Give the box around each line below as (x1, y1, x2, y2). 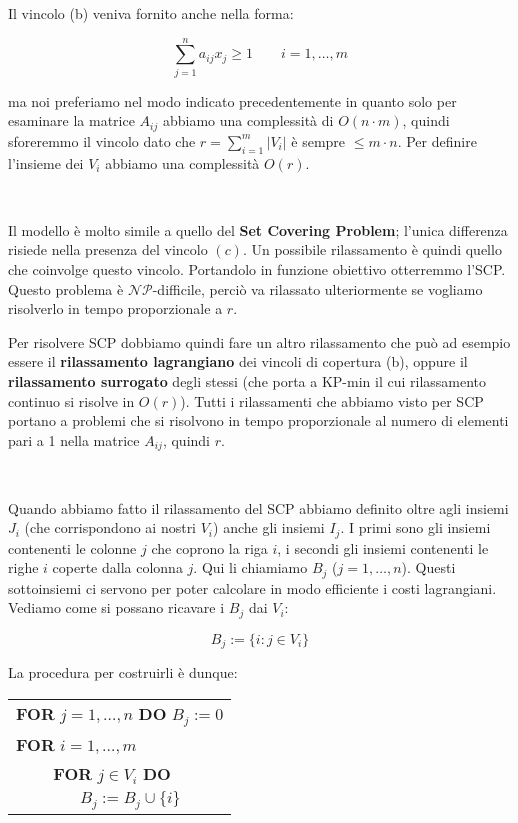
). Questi (401, 557, 456, 578)
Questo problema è (8, 278, 124, 299)
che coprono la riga (151, 537, 268, 558)
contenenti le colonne (8, 537, 137, 558)
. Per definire (397, 130, 477, 151)
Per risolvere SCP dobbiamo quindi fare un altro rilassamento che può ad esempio (8, 331, 511, 352)
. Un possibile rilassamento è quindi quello (242, 239, 502, 260)
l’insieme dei (8, 152, 84, 173)
